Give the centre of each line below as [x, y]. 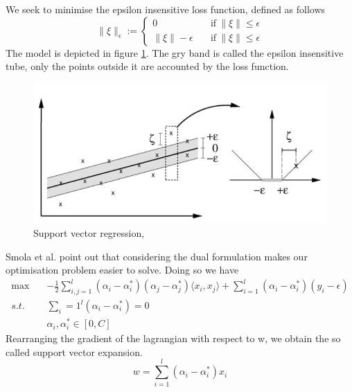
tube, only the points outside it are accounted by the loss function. [147, 66]
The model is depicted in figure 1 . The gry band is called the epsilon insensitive [175, 52]
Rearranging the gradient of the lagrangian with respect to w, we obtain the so [173, 338]
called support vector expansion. [74, 351]
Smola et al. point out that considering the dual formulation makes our [157, 256]
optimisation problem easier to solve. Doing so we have [122, 270]
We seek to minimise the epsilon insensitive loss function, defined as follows [166, 9]
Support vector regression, [89, 232]
